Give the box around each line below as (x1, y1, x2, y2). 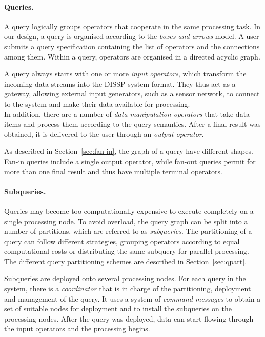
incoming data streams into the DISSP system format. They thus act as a (4, 78, 236, 89)
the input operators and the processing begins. (4, 323, 150, 334)
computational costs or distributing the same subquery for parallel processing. (4, 246, 249, 256)
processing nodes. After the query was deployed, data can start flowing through (4, 313, 254, 324)
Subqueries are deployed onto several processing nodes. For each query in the (4, 273, 246, 284)
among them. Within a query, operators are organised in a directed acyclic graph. (4, 51, 260, 62)
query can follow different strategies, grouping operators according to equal (4, 235, 240, 246)
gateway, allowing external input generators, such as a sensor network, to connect (4, 88, 260, 99)
